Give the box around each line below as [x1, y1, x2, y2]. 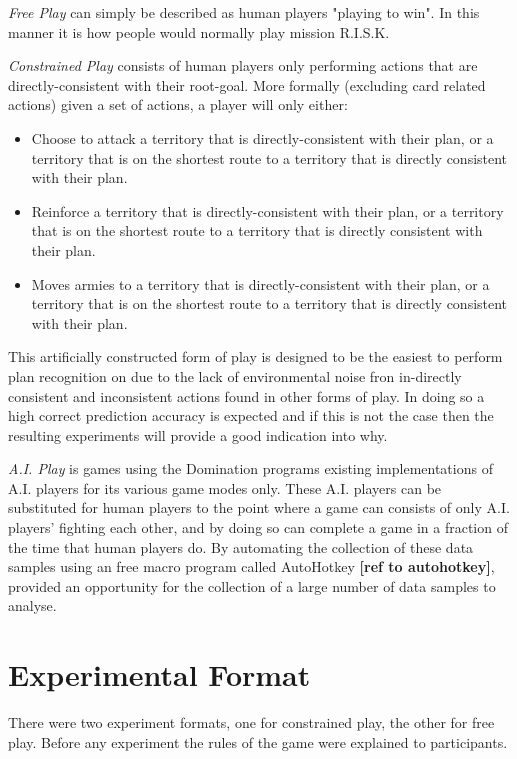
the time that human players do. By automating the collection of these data [8, 536, 474, 557]
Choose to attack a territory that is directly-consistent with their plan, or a [31, 127, 494, 148]
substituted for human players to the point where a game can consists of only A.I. [8, 497, 510, 518]
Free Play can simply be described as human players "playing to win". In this [8, 2, 480, 22]
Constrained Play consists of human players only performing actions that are [8, 55, 478, 76]
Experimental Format [8, 654, 311, 695]
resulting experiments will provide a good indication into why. [8, 424, 388, 445]
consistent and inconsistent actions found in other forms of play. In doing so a [8, 385, 485, 406]
